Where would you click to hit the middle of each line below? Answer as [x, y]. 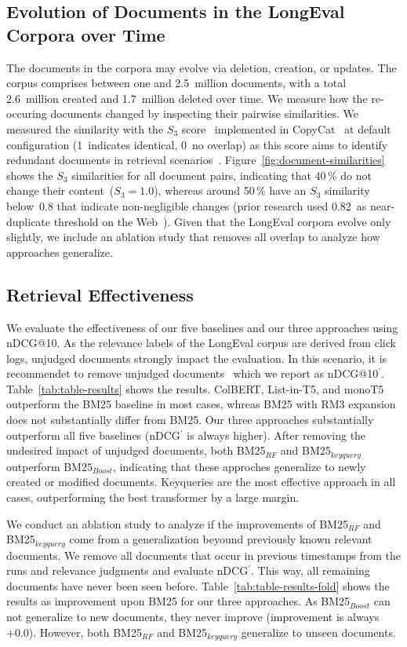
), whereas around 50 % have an [230, 190]
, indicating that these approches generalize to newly [239, 466]
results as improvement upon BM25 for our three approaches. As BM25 [178, 601]
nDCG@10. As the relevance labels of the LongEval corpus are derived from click [201, 343]
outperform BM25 [49, 466]
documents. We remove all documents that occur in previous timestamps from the [203, 555]
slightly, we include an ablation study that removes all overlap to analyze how [193, 237]
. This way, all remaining [310, 570]
